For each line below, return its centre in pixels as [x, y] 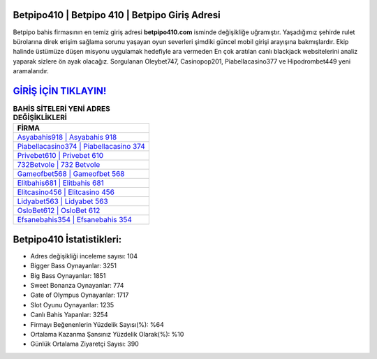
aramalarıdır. [31, 71]
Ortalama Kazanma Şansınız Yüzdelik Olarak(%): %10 [107, 334]
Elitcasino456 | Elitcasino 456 [66, 192]
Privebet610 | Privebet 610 [60, 156]
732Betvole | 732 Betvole [59, 165]
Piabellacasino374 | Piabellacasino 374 [81, 147]
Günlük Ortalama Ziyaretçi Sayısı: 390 [84, 344]
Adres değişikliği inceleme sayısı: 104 [84, 256]
